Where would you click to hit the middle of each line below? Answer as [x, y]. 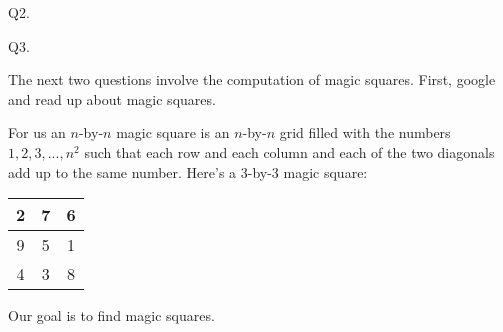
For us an [37, 132]
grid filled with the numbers [365, 132]
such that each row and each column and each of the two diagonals [289, 151]
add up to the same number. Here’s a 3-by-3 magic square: [188, 171]
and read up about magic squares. [112, 98]
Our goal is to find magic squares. [111, 315]
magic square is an [173, 132]
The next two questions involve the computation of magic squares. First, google [252, 79]
